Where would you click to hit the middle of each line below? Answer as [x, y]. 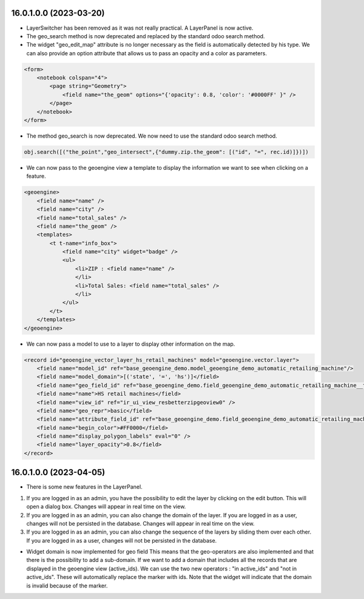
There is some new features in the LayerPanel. [84, 487]
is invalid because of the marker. [67, 586]
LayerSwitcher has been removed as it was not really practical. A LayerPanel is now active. [140, 28]
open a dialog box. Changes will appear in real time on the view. [106, 507]
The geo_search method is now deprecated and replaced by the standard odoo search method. [146, 36]
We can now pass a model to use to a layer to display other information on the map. [131, 344]
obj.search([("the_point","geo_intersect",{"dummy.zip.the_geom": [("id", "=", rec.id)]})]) [166, 152]
